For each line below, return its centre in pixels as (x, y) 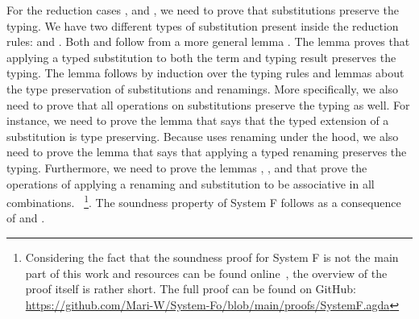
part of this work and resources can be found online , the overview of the (206, 273)
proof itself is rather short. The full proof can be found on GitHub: (191, 289)
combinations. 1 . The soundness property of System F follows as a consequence (204, 201)
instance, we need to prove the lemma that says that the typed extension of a (198, 120)
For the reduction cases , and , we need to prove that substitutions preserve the (203, 10)
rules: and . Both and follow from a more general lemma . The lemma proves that (208, 41)
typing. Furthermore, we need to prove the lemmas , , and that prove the (187, 167)
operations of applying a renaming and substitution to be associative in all (191, 183)
